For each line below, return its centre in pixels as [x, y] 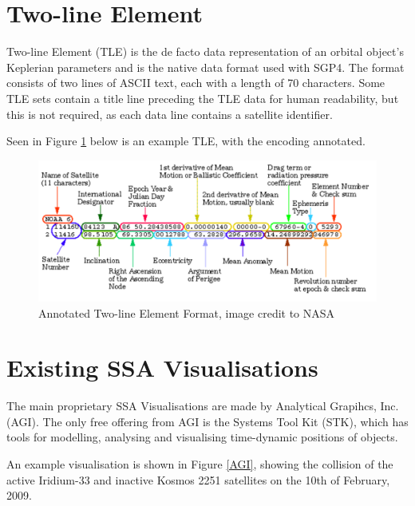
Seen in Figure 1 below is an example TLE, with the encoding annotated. [186, 141]
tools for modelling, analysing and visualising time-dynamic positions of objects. [202, 437]
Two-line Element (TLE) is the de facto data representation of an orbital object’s [205, 51]
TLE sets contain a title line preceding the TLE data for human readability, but [203, 98]
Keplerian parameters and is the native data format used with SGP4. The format [206, 67]
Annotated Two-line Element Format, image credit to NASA [187, 312]
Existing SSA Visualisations [162, 368]
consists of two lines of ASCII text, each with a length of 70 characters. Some [196, 83]
